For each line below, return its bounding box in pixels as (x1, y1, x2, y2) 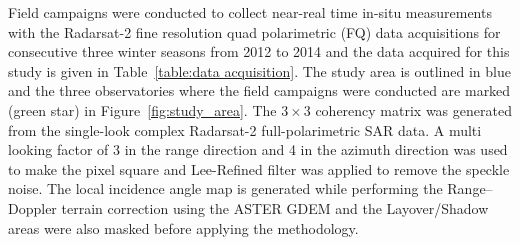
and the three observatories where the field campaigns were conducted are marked (8, 80, 511, 101)
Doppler (8, 197, 57, 218)
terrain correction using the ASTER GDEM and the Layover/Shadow (61, 197, 489, 218)
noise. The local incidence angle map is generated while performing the (8, 178, 443, 199)
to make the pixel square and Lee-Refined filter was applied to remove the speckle (8, 158, 510, 179)
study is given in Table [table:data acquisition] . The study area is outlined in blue (8, 60, 511, 81)
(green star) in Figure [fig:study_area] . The (8, 99, 277, 120)
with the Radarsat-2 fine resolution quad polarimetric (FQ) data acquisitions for (8, 21, 501, 42)
